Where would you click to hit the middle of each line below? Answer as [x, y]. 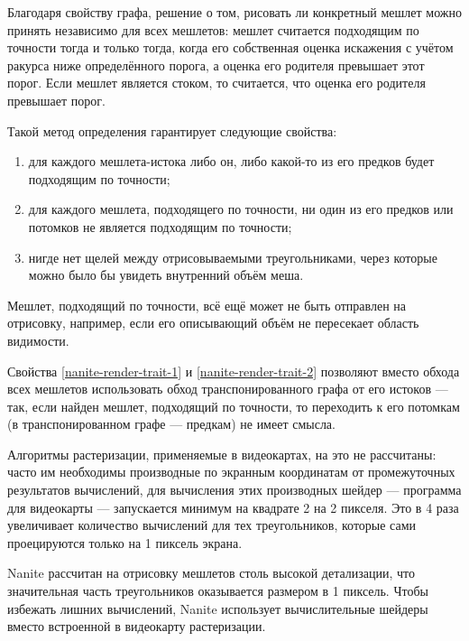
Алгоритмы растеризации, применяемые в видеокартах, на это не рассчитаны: [222, 454]
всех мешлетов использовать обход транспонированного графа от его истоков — [228, 389]
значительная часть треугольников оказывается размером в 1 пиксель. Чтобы [218, 591]
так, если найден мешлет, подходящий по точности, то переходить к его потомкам [234, 406]
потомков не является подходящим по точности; [160, 226]
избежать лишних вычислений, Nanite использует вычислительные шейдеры [218, 608]
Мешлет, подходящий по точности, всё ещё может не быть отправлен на [207, 305]
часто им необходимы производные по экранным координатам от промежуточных [231, 472]
